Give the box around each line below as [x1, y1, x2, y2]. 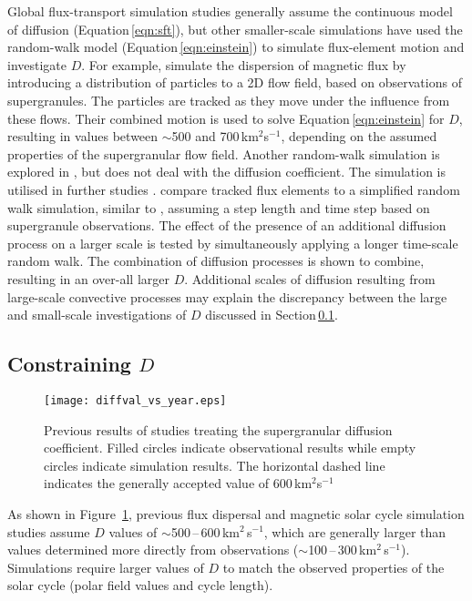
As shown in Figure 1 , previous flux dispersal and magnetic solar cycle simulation [7, 504, 465, 523]
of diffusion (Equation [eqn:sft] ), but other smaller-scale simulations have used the [7, 19, 463, 38]
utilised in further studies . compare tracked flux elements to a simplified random [7, 179, 460, 199]
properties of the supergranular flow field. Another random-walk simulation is [7, 144, 440, 163]
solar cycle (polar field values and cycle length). [7, 576, 273, 595]
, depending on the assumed [281, 127, 437, 146]
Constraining [7, 350, 131, 378]
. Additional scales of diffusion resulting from [184, 269, 436, 288]
